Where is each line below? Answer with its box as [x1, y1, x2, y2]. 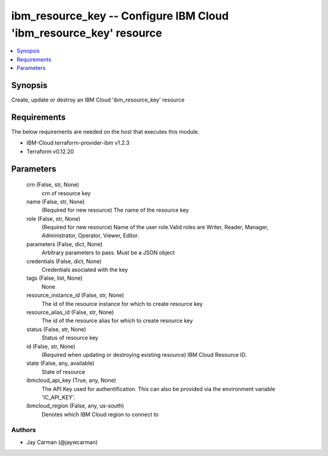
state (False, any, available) [26, 359, 95, 367]
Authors [11, 426, 36, 434]
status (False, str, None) [26, 325, 86, 333]
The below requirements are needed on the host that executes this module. [11, 128, 200, 135]
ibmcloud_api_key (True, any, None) [26, 377, 117, 384]
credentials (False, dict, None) [26, 257, 102, 264]
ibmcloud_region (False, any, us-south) [26, 402, 125, 410]
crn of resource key [41, 189, 91, 197]
